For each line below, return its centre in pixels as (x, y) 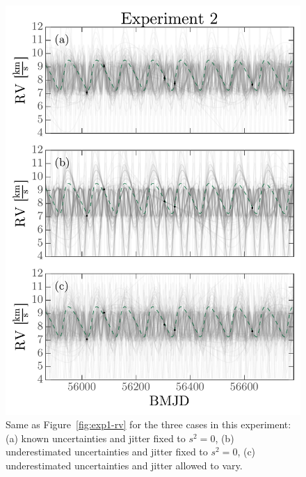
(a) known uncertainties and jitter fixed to (96, 438)
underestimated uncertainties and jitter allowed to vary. (124, 465)
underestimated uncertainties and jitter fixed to (107, 452)
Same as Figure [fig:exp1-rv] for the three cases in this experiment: (148, 424)
